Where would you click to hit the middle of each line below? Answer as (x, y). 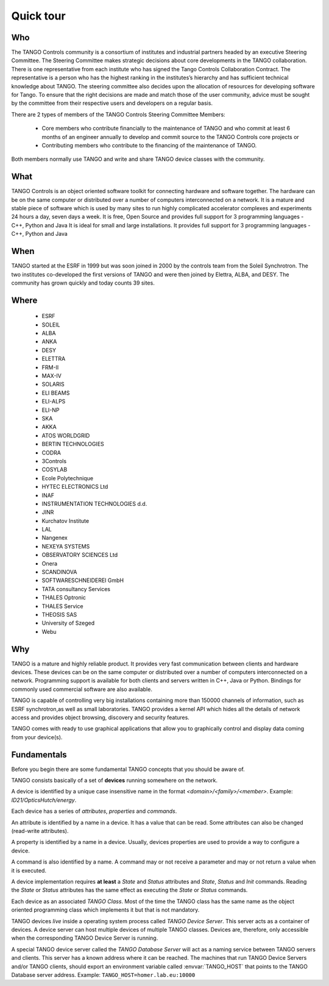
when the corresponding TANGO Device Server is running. (85, 938)
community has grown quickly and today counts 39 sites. (83, 283)
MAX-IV (52, 376)
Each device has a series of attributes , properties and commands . (94, 811)
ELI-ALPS (54, 402)
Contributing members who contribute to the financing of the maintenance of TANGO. (149, 145)
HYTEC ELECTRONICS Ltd (75, 487)
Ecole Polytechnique (68, 478)
